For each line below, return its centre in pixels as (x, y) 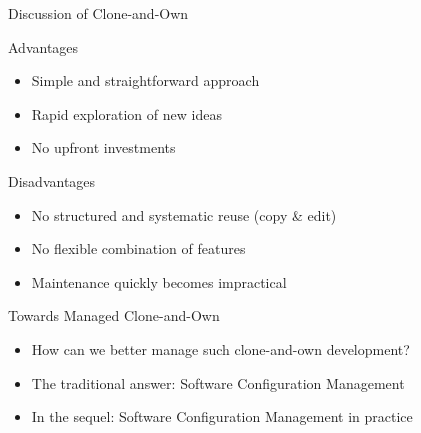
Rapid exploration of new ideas (126, 113)
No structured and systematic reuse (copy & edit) (184, 214)
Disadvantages (52, 180)
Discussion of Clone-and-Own (98, 13)
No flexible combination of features (138, 248)
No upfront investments (103, 147)
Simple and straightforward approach (145, 80)
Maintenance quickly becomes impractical (159, 281)
